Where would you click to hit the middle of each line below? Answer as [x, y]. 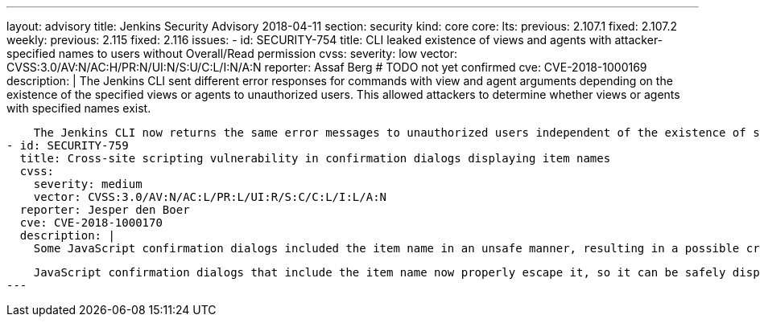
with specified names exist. [79, 108]
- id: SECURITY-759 [68, 145]
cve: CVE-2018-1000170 [91, 223]
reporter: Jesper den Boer [105, 210]
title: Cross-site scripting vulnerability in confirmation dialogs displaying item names [315, 158]
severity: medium [88, 184]
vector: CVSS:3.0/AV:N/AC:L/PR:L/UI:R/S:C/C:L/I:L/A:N [210, 197]
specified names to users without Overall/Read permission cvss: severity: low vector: [232, 53]
